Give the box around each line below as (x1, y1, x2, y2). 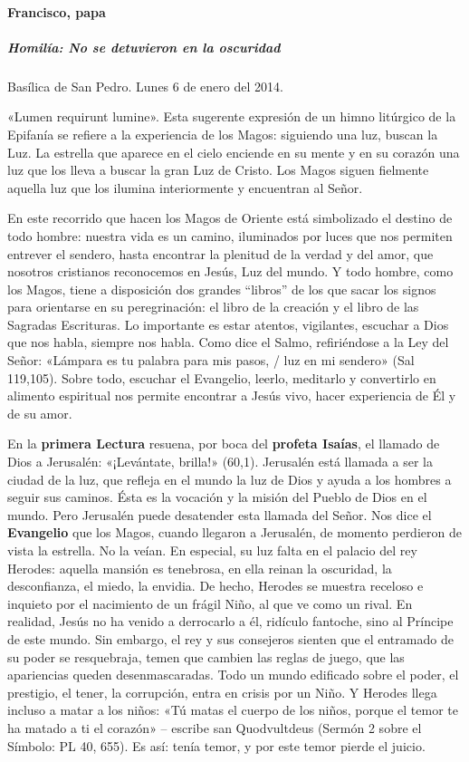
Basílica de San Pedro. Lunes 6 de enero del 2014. (7, 76, 283, 95)
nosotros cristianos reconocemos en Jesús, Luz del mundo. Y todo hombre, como (7, 262, 454, 281)
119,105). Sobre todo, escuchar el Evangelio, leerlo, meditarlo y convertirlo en (7, 368, 436, 387)
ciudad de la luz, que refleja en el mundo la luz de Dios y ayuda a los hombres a (7, 469, 452, 488)
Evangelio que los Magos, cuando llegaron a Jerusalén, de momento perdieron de (7, 523, 462, 542)
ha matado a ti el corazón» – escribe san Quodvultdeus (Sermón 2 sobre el (7, 718, 422, 737)
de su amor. (7, 403, 72, 422)
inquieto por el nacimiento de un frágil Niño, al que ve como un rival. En (7, 593, 413, 612)
